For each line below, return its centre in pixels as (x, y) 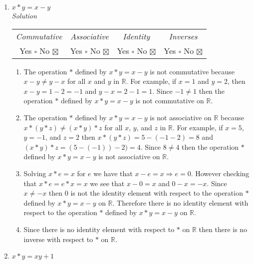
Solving (35, 173)
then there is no (223, 229)
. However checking (220, 173)
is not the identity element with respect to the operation (157, 193)
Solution (24, 15)
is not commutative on (170, 101)
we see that (107, 183)
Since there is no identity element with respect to (99, 229)
